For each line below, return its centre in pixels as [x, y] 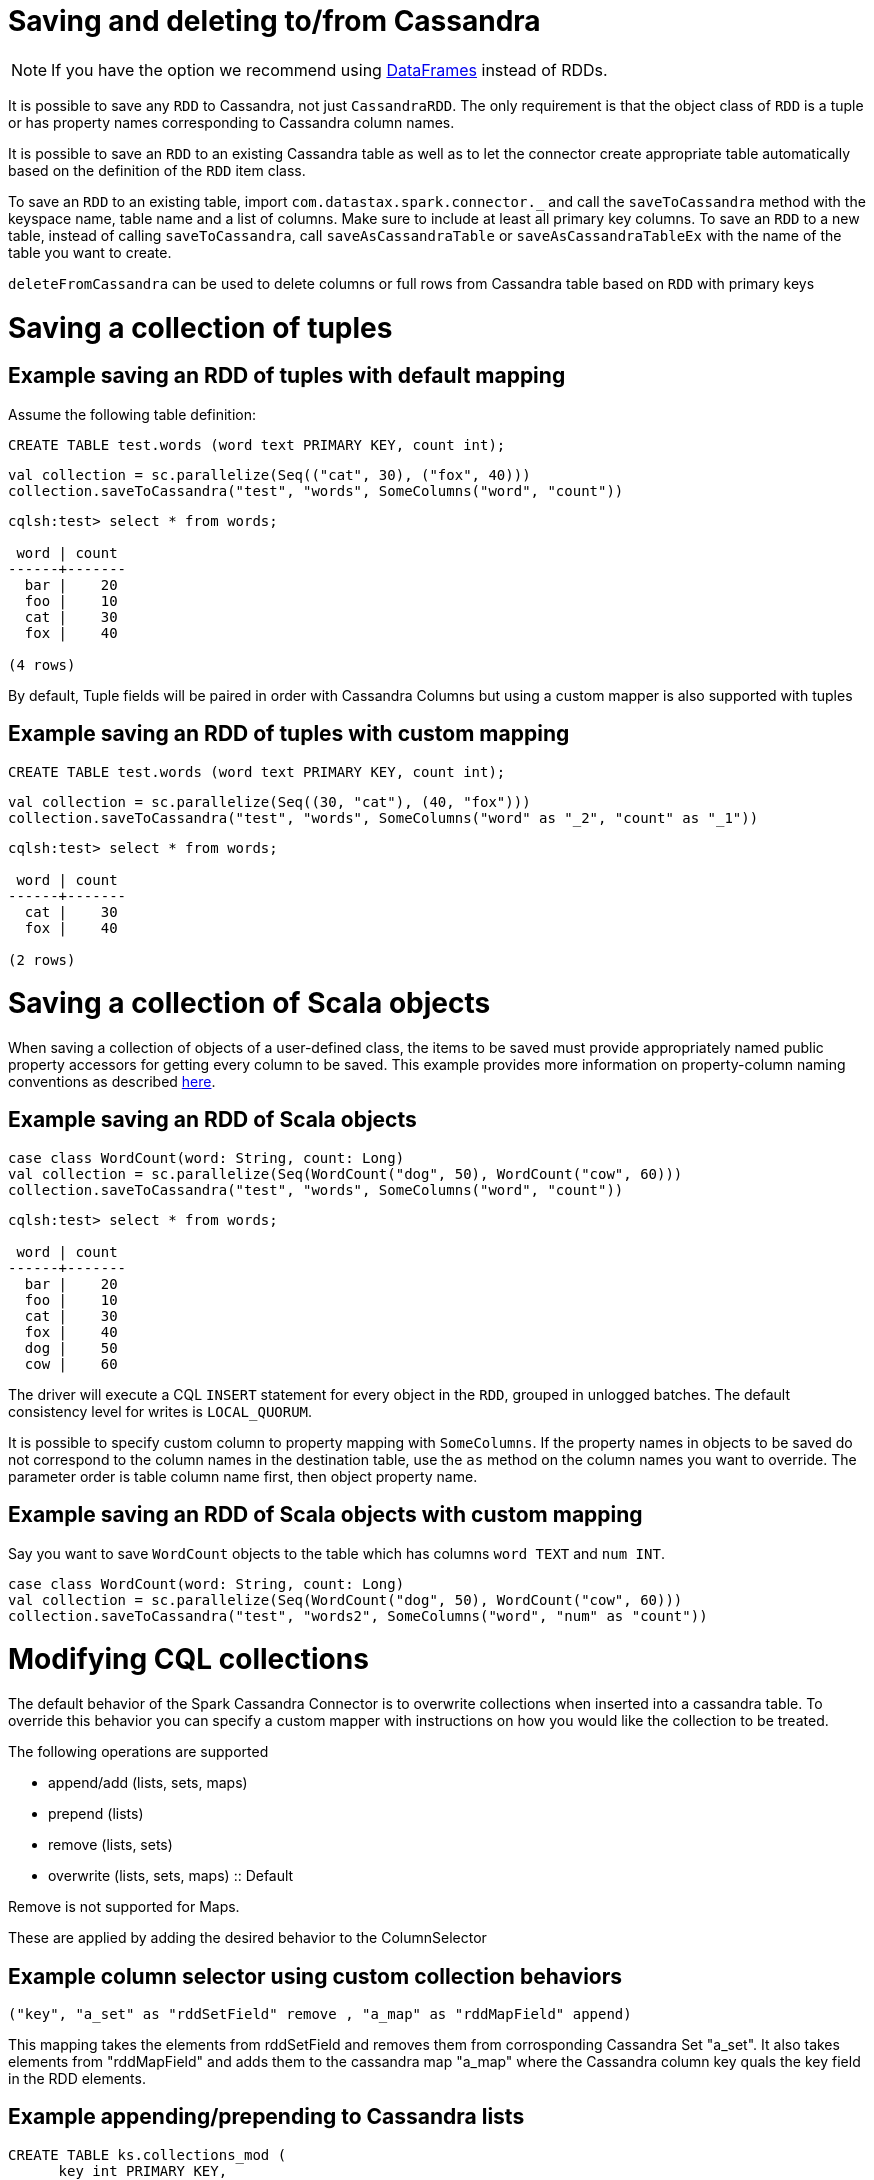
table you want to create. [90, 252]
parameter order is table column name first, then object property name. [243, 1476]
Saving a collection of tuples [200, 327]
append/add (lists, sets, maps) [148, 1783]
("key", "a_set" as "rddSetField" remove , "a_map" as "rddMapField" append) [320, 2014]
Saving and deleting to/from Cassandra [274, 21]
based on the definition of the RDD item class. [157, 170]
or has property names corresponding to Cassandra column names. [231, 122]
